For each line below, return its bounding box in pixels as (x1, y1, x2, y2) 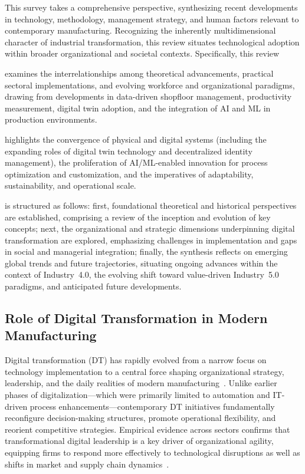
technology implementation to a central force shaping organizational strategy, (5, 365, 284, 377)
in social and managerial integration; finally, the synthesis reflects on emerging (5, 245, 288, 258)
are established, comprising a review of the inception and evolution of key (5, 210, 271, 223)
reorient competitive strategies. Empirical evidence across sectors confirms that (5, 423, 290, 435)
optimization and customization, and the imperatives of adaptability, (5, 167, 254, 180)
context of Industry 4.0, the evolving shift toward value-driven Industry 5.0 (5, 268, 279, 281)
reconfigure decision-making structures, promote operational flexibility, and (5, 412, 276, 424)
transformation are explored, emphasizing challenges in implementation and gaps (5, 233, 297, 246)
